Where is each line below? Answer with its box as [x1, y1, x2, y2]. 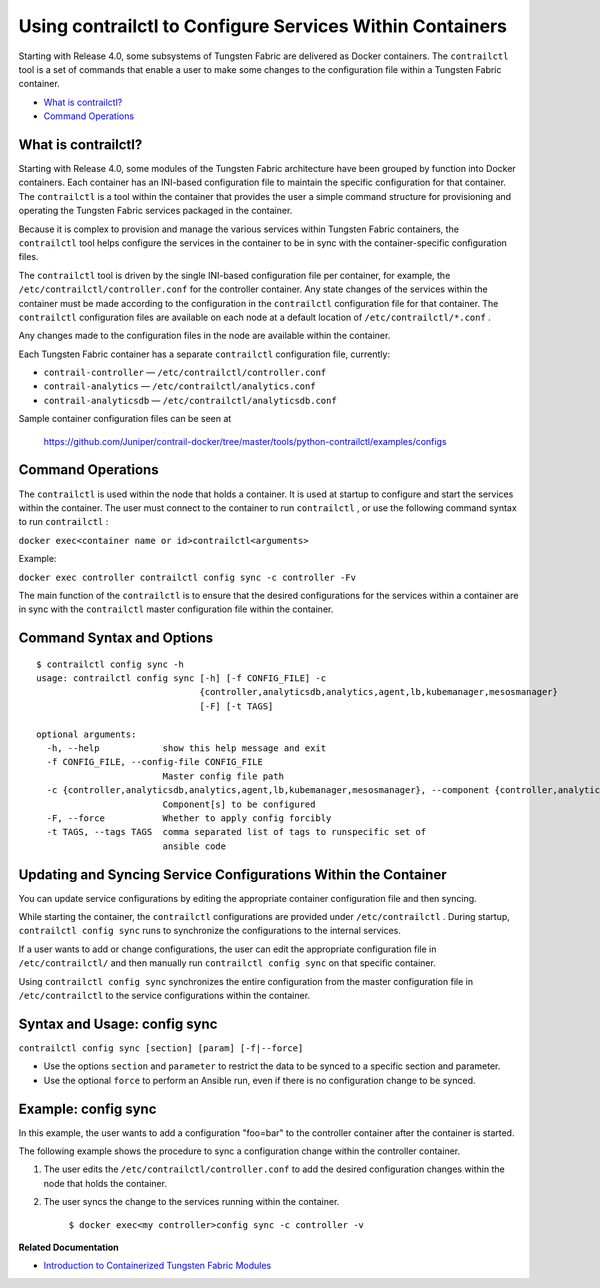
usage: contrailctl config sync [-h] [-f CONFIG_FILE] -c [36, 673, 327, 684]
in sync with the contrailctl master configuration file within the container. [18, 603, 334, 615]
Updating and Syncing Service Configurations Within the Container [18, 866, 447, 883]
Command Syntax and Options [18, 630, 214, 647]
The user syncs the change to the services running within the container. [43, 1196, 340, 1208]
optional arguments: [36, 728, 137, 740]
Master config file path [162, 770, 285, 782]
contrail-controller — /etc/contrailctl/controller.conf [43, 366, 327, 379]
